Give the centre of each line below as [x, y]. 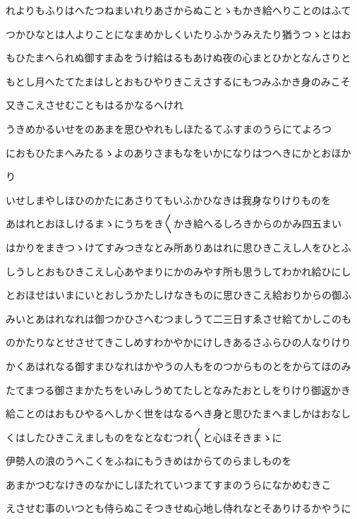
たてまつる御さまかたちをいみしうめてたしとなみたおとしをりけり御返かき [178, 389]
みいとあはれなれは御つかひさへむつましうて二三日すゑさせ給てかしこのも [178, 318]
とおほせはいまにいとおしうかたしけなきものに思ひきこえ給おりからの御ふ [178, 295]
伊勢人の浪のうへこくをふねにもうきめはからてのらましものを [149, 461]
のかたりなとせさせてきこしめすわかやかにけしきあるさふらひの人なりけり [178, 342]
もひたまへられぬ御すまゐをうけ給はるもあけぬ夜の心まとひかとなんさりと [178, 58]
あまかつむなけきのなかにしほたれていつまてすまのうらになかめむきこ [169, 484]
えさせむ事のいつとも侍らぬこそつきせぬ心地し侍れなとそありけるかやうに [178, 508]
